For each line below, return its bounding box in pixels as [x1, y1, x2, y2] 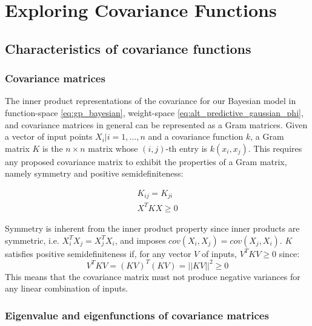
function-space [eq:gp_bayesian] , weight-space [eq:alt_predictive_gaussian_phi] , [5, 106, 304, 119]
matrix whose [88, 142, 138, 154]
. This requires [248, 142, 302, 154]
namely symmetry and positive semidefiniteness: [5, 167, 184, 180]
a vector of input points [5, 130, 93, 143]
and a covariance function [148, 130, 244, 143]
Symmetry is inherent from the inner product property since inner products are [5, 221, 300, 234]
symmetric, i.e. [5, 233, 59, 246]
